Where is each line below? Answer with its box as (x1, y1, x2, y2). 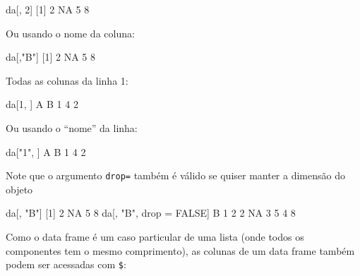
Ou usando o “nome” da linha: (6, 120, 138, 135)
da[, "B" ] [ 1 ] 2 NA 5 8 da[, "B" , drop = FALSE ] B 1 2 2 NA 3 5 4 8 (6, 205, 296, 220)
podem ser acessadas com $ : (6, 257, 126, 272)
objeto (6, 181, 33, 196)
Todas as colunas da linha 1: (6, 73, 128, 88)
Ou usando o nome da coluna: (6, 25, 135, 40)
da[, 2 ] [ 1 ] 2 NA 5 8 (6, 2, 90, 16)
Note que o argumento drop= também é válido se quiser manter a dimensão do (6, 168, 345, 183)
